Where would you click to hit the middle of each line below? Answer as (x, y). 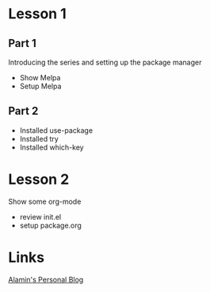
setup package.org (50, 225)
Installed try (39, 138)
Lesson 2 (39, 179)
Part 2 (23, 111)
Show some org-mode (45, 201)
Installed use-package (56, 130)
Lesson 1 (38, 14)
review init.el (40, 216)
